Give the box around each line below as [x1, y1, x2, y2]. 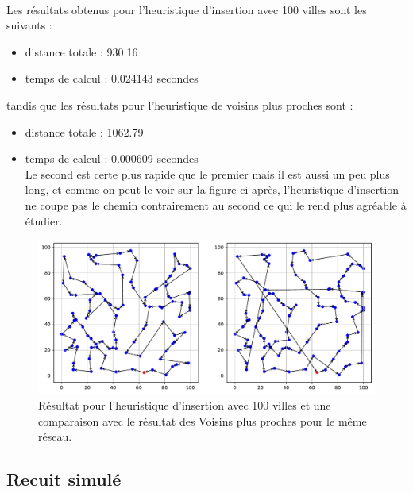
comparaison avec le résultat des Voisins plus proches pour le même [38, 412, 367, 429]
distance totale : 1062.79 [25, 123, 144, 140]
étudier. [25, 212, 63, 229]
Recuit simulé [6, 467, 122, 491]
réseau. [38, 428, 72, 445]
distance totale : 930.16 [25, 43, 138, 60]
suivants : [6, 17, 52, 33]
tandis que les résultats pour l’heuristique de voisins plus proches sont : [6, 96, 353, 113]
